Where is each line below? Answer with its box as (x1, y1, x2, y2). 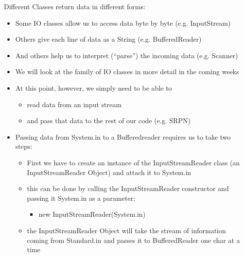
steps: (15, 141, 33, 151)
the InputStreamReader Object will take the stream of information (27, 225, 226, 235)
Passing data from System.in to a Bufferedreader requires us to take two (15, 131, 231, 142)
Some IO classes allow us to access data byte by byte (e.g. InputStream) (15, 17, 231, 28)
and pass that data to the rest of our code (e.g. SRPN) (27, 115, 191, 126)
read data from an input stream (27, 99, 122, 109)
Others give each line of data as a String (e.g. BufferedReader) (15, 34, 202, 44)
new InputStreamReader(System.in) (38, 209, 146, 219)
